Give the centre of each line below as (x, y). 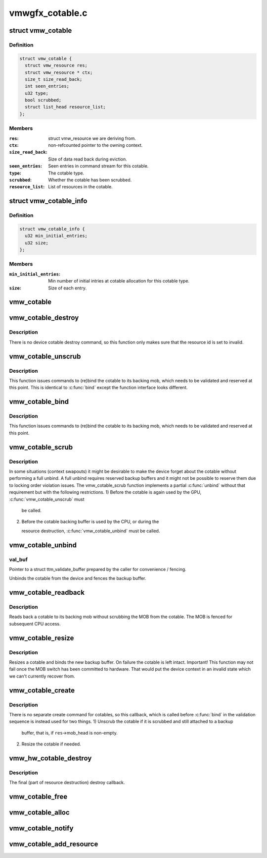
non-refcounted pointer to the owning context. (95, 145)
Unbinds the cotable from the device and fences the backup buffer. (78, 578)
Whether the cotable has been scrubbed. (90, 180)
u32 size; (37, 243)
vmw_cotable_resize (42, 638)
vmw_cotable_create (42, 690)
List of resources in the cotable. (81, 187)
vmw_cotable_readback (47, 593)
